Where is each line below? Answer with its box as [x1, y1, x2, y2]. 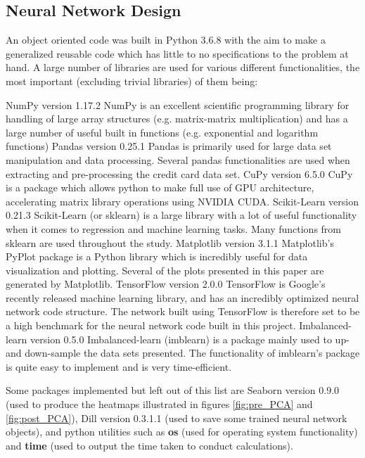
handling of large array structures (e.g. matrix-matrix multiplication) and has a [6, 111, 348, 126]
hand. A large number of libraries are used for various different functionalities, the [6, 60, 360, 75]
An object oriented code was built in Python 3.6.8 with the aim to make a [6, 32, 326, 47]
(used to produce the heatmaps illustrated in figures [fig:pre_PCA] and [6, 397, 313, 412]
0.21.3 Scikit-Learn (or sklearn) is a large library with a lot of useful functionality [6, 208, 357, 222]
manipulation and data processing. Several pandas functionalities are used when [6, 152, 350, 167]
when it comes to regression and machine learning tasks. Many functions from [6, 221, 341, 236]
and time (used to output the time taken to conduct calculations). [6, 438, 293, 452]
